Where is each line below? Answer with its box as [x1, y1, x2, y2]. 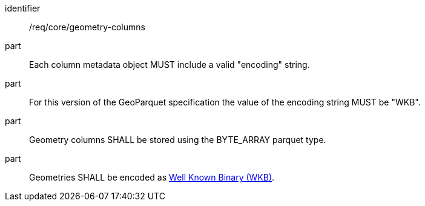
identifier [5, 3, 41, 13]
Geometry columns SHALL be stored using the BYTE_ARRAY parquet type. [29, 135, 326, 145]
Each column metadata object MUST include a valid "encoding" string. [29, 59, 310, 70]
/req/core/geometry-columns [29, 22, 145, 32]
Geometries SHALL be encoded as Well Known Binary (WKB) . [29, 172, 275, 182]
